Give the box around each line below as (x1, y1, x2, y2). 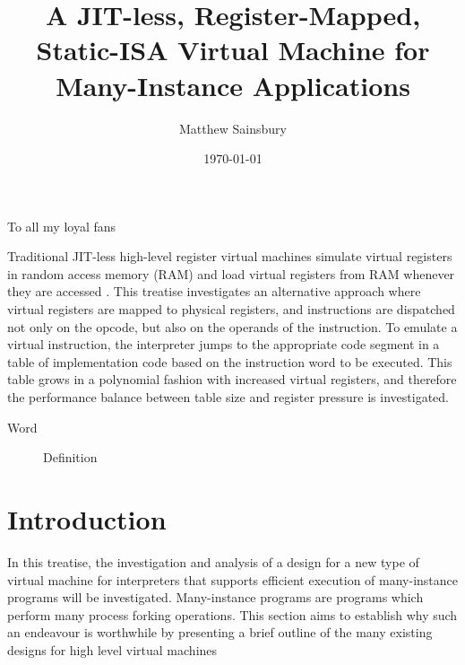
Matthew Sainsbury (179, 118, 287, 137)
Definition (43, 448, 98, 467)
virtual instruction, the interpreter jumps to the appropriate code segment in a (7, 335, 440, 354)
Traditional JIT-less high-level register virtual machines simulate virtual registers (7, 247, 452, 266)
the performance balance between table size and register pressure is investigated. (7, 388, 449, 407)
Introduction (7, 501, 167, 537)
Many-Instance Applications (56, 66, 410, 103)
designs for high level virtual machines (7, 640, 218, 659)
